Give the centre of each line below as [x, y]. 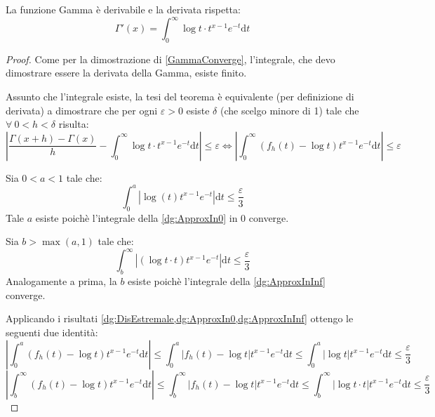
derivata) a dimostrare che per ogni [82, 110]
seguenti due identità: [52, 332]
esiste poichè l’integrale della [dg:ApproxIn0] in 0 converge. [162, 217]
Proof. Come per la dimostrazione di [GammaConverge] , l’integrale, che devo [170, 59]
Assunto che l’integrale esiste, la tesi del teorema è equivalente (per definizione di [180, 97]
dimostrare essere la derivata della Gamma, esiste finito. [126, 73]
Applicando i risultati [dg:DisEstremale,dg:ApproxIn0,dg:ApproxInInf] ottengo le [180, 318]
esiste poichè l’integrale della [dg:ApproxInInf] [227, 281]
